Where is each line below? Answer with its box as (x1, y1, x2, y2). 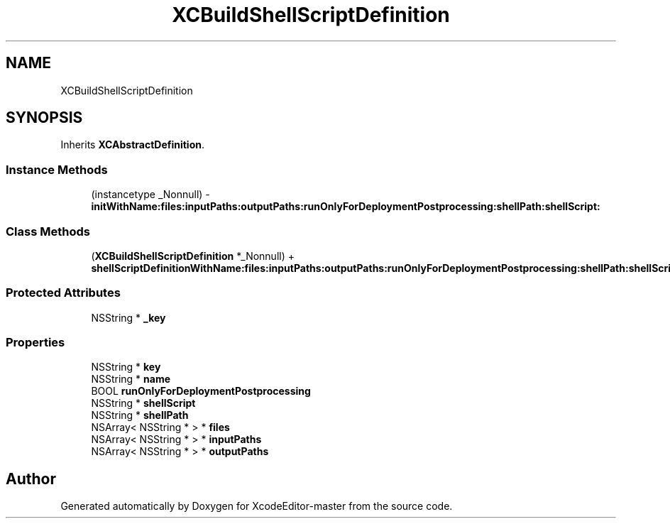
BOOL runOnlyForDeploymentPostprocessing (91, 385, 311, 398)
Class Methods (6, 224, 90, 239)
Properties (6, 335, 65, 350)
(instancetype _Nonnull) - (91, 188, 210, 201)
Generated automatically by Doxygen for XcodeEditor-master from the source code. (60, 500, 453, 513)
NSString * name (91, 373, 170, 386)
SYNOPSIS (6, 109, 83, 127)
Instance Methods (6, 162, 108, 177)
